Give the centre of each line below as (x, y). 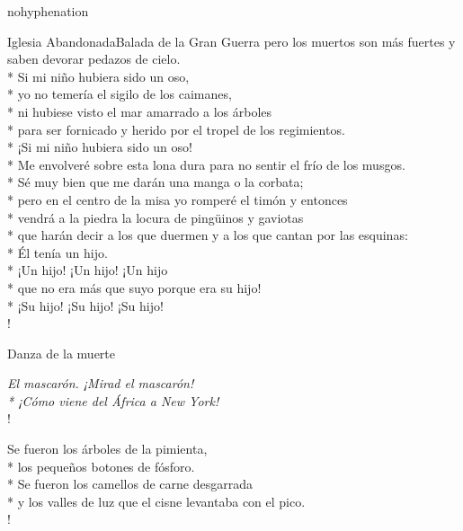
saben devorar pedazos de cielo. (94, 59)
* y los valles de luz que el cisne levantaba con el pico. (156, 501)
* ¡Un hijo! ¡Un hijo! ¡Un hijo (88, 270)
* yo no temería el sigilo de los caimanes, (120, 94)
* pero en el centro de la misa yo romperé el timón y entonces (178, 199)
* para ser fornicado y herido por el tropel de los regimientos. (176, 129)
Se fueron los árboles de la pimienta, (107, 449)
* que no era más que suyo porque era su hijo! (134, 287)
